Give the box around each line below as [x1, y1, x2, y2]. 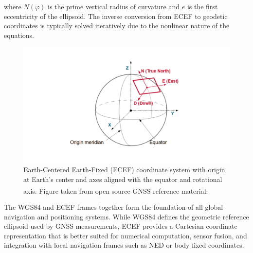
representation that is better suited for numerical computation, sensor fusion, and [4, 230, 247, 240]
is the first [187, 1, 218, 11]
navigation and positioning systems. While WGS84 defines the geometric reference [4, 211, 249, 221]
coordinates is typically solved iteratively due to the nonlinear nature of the [4, 20, 230, 31]
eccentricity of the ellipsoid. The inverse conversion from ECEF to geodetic [4, 11, 228, 21]
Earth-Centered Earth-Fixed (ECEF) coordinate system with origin [23, 164, 225, 175]
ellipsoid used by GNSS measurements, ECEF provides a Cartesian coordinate [4, 221, 237, 231]
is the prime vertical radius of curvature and [48, 1, 180, 11]
